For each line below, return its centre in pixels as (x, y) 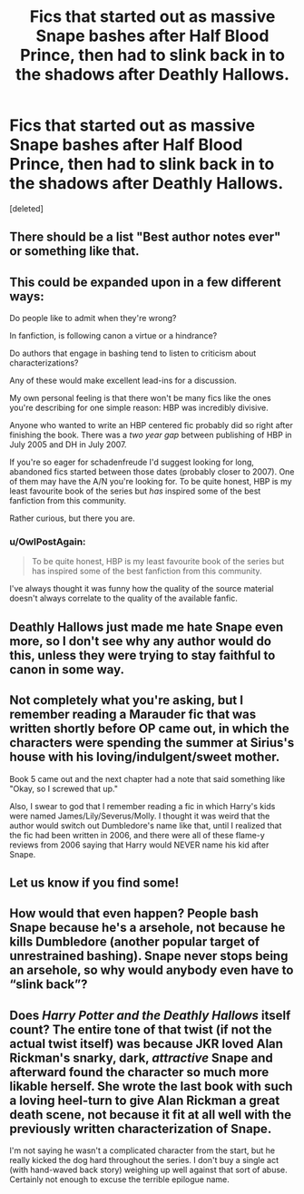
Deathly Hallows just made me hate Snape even (147, 626)
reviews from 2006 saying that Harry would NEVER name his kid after (139, 845)
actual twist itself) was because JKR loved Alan (147, 1044)
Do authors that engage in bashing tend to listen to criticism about (133, 353)
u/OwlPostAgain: (48, 542)
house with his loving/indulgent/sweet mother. (145, 757)
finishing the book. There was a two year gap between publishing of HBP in (151, 435)
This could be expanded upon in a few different (145, 282)
